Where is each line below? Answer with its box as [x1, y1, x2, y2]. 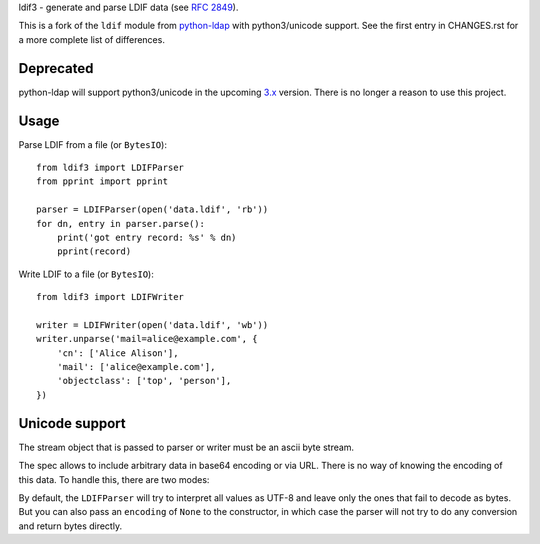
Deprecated [18, 60, 94, 77]
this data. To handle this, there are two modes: [18, 473, 210, 485]
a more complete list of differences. [18, 33, 165, 45]
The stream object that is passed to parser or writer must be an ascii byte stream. [18, 441, 355, 453]
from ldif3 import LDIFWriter [36, 291, 185, 303]
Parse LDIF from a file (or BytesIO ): [18, 138, 167, 150]
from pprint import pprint [36, 176, 169, 187]
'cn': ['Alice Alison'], [56, 347, 179, 359]
